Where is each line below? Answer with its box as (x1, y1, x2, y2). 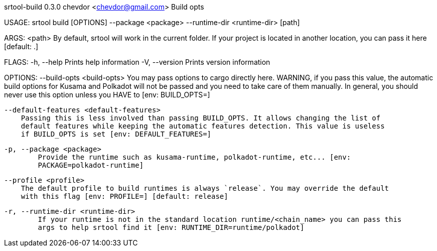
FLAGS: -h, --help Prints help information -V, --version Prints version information (4, 58, 270, 66)
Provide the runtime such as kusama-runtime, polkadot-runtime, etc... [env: (38, 153, 351, 161)
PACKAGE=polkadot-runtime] (38, 161, 144, 169)
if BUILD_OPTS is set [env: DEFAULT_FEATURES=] (21, 130, 212, 138)
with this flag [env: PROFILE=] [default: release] (21, 192, 228, 200)
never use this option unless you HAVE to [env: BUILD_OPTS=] (4, 90, 210, 99)
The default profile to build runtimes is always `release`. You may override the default (21, 184, 389, 192)
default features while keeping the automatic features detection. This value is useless (21, 122, 385, 130)
